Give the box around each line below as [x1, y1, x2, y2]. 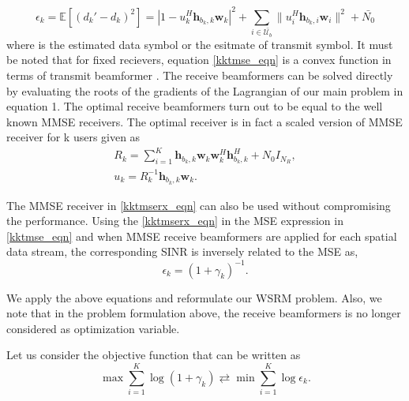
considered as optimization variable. [6, 320, 180, 336]
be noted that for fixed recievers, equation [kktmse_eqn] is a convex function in [6, 51, 392, 68]
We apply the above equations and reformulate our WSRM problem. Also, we [6, 289, 382, 305]
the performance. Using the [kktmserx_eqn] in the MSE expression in [6, 212, 343, 229]
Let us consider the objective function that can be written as [6, 347, 301, 363]
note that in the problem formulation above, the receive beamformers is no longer [6, 305, 401, 321]
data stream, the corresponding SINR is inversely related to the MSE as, [6, 243, 358, 260]
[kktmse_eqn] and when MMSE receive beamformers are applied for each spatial [6, 227, 397, 244]
